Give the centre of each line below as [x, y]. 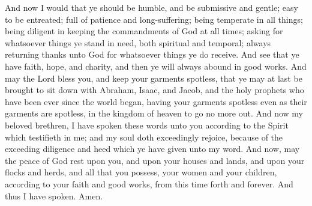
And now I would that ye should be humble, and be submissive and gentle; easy [151, 7]
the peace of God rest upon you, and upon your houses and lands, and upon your [155, 160]
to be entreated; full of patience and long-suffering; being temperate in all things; [154, 19]
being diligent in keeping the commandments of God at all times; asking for [144, 31]
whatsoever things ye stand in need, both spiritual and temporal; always [138, 42]
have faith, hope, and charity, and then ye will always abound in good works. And [156, 66]
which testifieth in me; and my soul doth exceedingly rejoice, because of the [144, 137]
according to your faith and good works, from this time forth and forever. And [149, 183]
